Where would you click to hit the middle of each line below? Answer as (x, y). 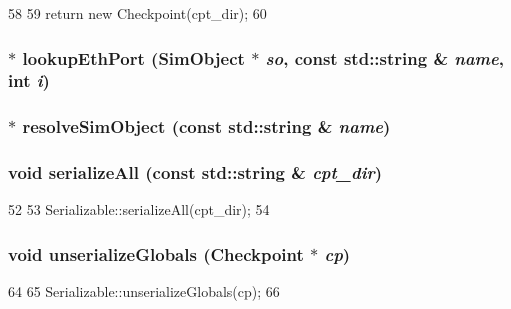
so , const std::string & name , (384, 57)
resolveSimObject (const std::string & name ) (206, 126)
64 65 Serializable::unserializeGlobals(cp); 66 (144, 291)
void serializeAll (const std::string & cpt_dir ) (195, 172)
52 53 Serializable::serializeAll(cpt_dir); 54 (139, 209)
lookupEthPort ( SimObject (133, 57)
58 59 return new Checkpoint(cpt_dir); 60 (137, 13)
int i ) (29, 80)
